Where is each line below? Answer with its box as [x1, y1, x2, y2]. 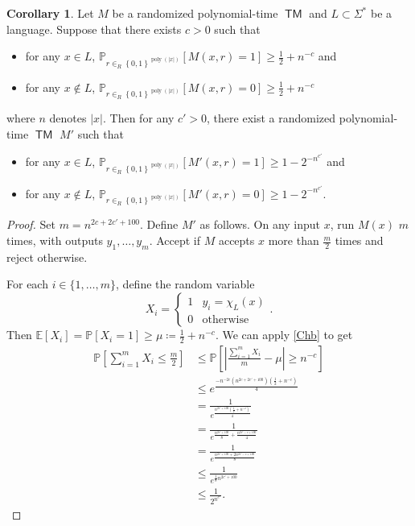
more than [268, 232, 319, 249]
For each [6, 275, 48, 292]
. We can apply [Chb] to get [215, 326, 353, 343]
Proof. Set [6, 216, 55, 233]
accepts [218, 232, 255, 249]
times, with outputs [6, 232, 103, 249]
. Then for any [102, 110, 175, 126]
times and [335, 232, 384, 249]
